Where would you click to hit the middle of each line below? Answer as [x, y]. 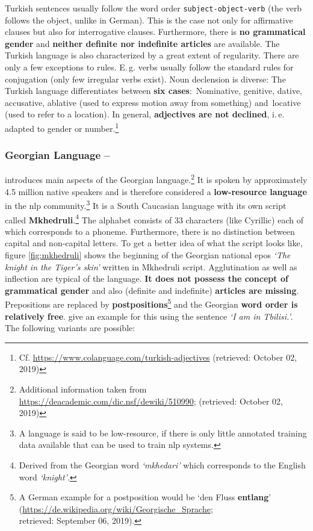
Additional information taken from [83, 389]
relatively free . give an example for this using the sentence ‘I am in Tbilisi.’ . [149, 316]
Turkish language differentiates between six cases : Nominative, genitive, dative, [154, 91]
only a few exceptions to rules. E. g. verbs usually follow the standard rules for [149, 67]
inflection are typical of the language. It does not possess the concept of [147, 278]
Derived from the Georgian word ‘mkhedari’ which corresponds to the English [162, 464]
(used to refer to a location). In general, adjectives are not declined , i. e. [145, 114]
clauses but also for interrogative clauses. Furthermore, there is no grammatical [155, 32]
